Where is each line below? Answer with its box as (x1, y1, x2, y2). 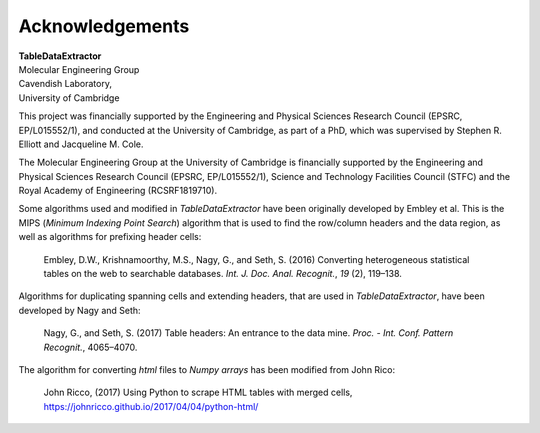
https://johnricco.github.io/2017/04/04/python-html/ (43, 400, 259, 412)
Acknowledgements (18, 15, 190, 37)
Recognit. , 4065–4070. (43, 341, 138, 353)
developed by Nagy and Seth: (18, 304, 141, 316)
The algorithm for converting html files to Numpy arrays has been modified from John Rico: (18, 363, 395, 375)
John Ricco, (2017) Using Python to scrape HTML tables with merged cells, (43, 386, 353, 399)
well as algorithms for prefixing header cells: (18, 231, 202, 243)
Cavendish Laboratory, (18, 78, 112, 90)
